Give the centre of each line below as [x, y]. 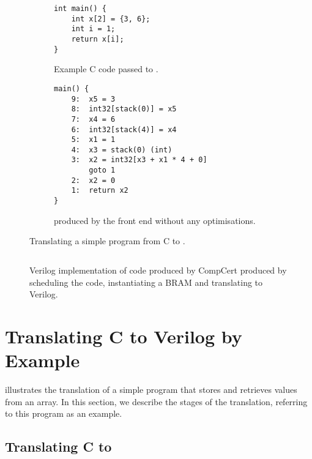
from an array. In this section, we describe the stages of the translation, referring [156, 401]
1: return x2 [100, 191]
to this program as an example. [64, 413]
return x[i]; [98, 39]
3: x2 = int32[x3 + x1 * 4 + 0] [139, 160]
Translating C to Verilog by [124, 336]
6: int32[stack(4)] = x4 [124, 129]
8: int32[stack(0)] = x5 [124, 109]
